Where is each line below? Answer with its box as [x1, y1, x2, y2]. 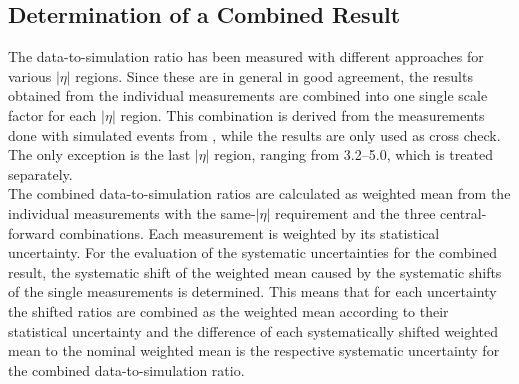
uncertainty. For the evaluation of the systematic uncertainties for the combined [8, 242, 498, 263]
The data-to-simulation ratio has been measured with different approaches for [8, 46, 484, 67]
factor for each [8, 104, 97, 125]
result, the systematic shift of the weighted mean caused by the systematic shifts [8, 261, 502, 282]
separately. [8, 163, 73, 184]
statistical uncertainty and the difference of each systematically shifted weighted [8, 320, 499, 341]
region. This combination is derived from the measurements [120, 104, 485, 125]
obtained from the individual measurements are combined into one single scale [8, 85, 488, 106]
